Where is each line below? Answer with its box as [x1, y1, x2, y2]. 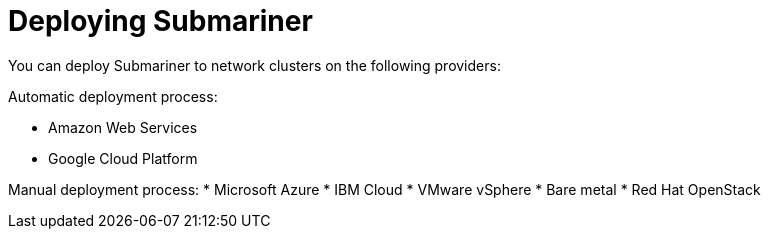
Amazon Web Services [48, 118, 198, 136]
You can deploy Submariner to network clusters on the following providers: [8, 56, 501, 74]
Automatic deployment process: [8, 87, 218, 105]
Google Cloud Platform [48, 149, 198, 167]
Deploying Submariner [8, 4, 313, 38]
